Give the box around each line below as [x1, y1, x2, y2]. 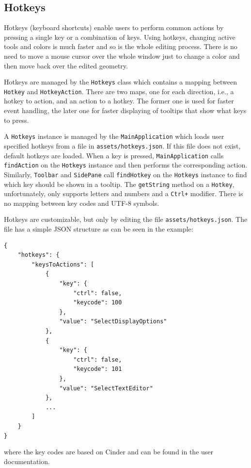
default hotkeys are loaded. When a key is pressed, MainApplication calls [4, 150, 224, 160]
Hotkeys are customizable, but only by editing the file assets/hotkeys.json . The [4, 214, 248, 224]
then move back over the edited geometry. [4, 60, 128, 70]
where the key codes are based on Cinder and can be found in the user [4, 447, 214, 457]
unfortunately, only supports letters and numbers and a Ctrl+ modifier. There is [4, 188, 243, 199]
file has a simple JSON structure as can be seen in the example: [4, 224, 193, 234]
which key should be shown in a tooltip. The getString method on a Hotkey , [4, 179, 235, 189]
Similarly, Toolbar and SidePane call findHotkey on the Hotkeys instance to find [4, 169, 247, 179]
